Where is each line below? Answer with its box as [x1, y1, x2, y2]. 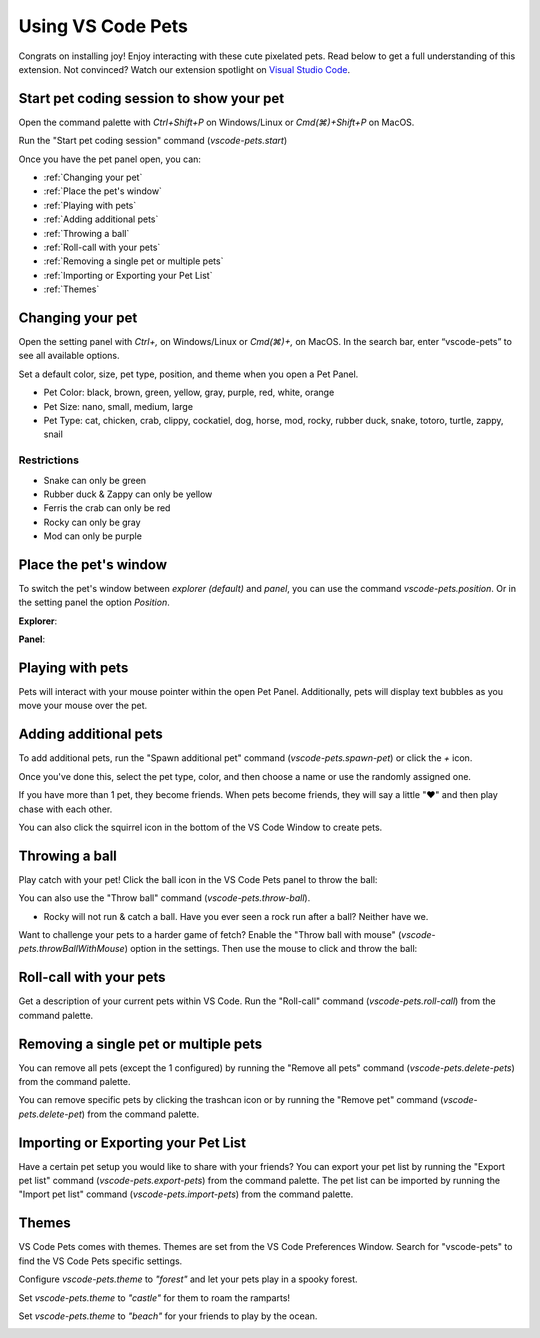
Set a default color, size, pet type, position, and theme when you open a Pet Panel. [18, 368, 359, 380]
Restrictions [18, 453, 80, 467]
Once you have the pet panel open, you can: [18, 153, 202, 165]
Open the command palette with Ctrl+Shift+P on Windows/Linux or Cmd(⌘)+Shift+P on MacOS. [18, 116, 415, 128]
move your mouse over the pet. [18, 700, 148, 712]
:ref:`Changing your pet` [43, 171, 143, 184]
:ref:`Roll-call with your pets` [43, 241, 161, 253]
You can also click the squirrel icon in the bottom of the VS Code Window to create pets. [18, 821, 383, 833]
